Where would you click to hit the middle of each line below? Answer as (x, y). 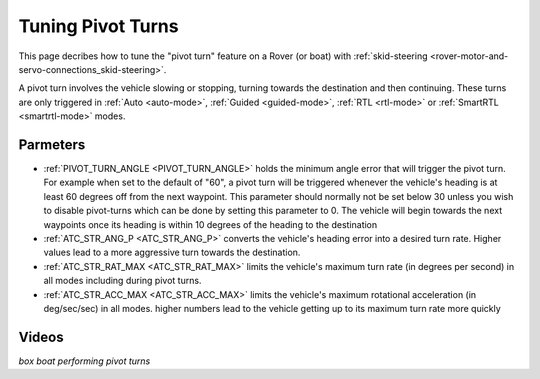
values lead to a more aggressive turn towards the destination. (172, 252)
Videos (41, 336)
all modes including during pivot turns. (122, 281)
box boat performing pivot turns (84, 361)
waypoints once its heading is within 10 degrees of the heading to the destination (210, 224)
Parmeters (52, 144)
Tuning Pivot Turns (98, 26)
